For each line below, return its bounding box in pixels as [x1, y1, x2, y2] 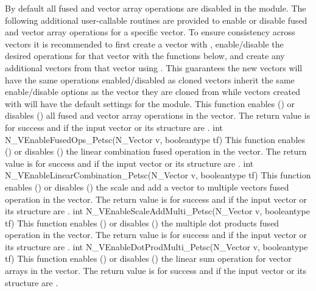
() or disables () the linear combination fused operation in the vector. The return [5, 145, 307, 158]
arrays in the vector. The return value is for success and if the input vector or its [5, 264, 307, 277]
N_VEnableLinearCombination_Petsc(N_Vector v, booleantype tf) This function [5, 169, 311, 181]
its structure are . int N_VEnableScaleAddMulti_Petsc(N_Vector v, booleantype [5, 205, 310, 217]
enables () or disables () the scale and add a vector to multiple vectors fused [5, 180, 289, 193]
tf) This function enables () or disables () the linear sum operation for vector [5, 252, 292, 265]
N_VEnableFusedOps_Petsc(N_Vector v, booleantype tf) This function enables [5, 133, 306, 145]
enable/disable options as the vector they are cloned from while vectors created [5, 85, 301, 98]
